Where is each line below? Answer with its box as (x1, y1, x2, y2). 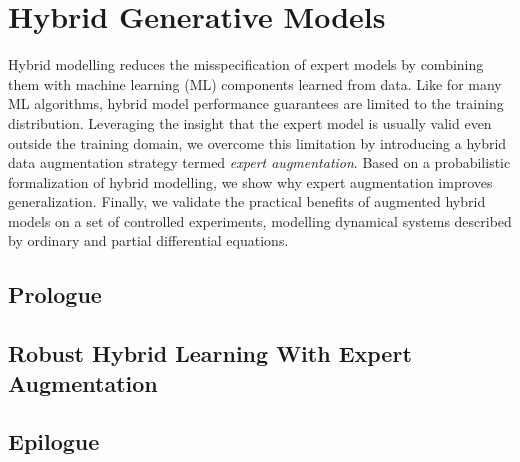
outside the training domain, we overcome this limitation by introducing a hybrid (8, 132, 507, 153)
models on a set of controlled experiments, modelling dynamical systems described (8, 210, 512, 231)
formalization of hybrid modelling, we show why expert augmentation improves (8, 171, 493, 192)
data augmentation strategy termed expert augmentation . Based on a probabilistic (8, 152, 511, 173)
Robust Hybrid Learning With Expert (8, 338, 412, 369)
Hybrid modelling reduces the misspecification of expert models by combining (8, 54, 484, 75)
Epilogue (8, 426, 100, 457)
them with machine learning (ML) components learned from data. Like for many (8, 73, 502, 94)
